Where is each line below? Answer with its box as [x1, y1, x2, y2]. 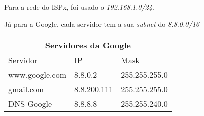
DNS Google [8, 98, 52, 110]
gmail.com [8, 83, 44, 95]
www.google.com [8, 69, 66, 81]
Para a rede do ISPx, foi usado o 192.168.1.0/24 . [4, 2, 154, 12]
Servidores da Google [45, 39, 131, 51]
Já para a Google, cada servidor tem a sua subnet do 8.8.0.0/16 [4, 18, 199, 29]
